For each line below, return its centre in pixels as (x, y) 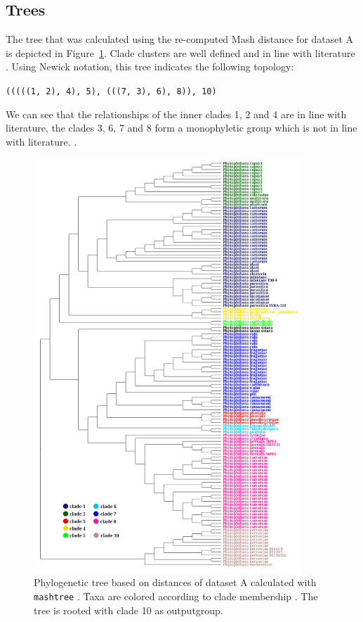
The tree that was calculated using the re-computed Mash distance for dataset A (180, 39)
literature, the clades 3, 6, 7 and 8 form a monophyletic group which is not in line (181, 128)
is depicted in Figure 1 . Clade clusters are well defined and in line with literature (180, 52)
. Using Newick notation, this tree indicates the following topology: (150, 66)
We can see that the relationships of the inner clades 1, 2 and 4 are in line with (176, 114)
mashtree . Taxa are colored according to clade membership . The (176, 596)
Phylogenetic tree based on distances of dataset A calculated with (175, 582)
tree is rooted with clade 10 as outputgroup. (128, 610)
